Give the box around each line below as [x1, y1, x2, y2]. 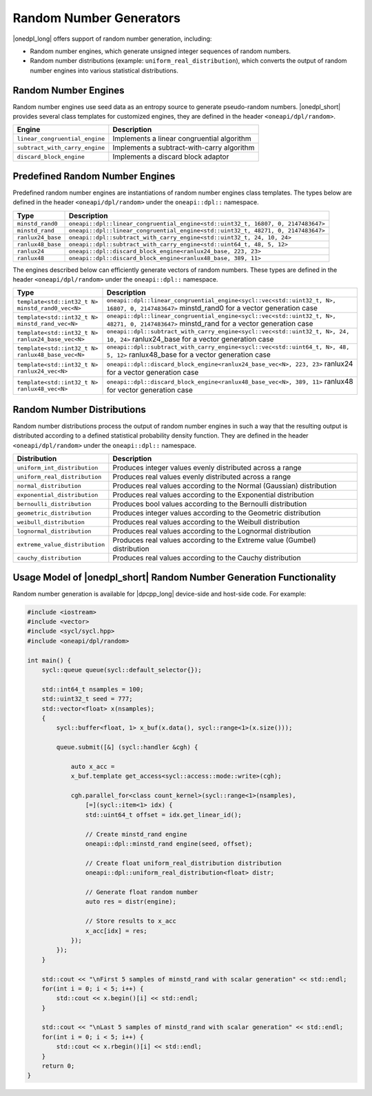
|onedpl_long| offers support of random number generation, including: [12, 35, 212, 43]
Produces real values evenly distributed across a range [112, 472, 291, 482]
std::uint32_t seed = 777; [41, 695, 134, 703]
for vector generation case [106, 385, 193, 395]
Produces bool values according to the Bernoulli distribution [112, 499, 307, 509]
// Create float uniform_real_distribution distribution [85, 859, 282, 867]
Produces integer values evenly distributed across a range [112, 463, 302, 473]
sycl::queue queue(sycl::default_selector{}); [41, 666, 203, 674]
